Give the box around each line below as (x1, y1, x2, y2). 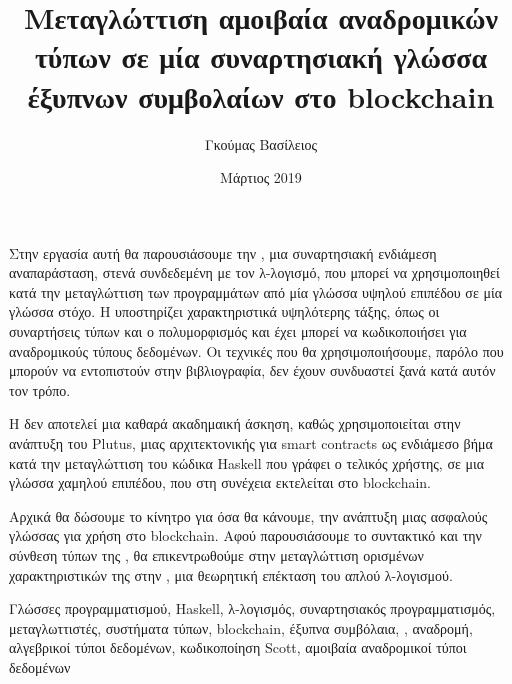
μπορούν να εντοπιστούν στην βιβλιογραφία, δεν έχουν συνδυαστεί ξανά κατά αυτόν (9, 360, 496, 381)
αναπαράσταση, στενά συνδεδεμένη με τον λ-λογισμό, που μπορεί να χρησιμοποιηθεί (9, 262, 500, 283)
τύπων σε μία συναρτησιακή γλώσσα (34, 36, 488, 77)
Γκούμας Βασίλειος (204, 133, 317, 154)
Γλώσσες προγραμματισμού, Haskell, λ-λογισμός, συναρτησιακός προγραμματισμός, (9, 598, 496, 619)
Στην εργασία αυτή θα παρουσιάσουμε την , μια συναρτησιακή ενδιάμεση (9, 242, 437, 263)
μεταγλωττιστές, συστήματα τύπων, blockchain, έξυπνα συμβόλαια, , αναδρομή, (9, 617, 473, 638)
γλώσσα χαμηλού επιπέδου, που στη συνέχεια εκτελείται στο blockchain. (9, 472, 431, 493)
